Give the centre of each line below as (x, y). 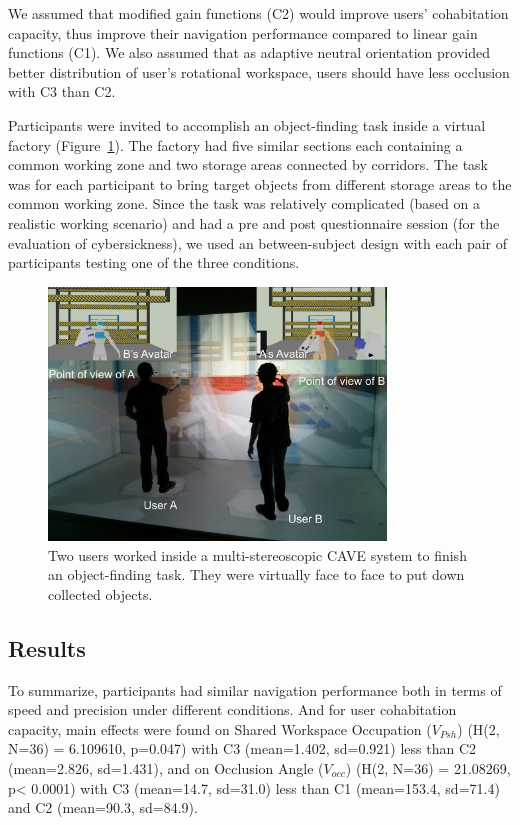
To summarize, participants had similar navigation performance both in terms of (255, 689)
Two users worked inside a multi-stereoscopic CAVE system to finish (257, 554)
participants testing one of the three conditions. (154, 262)
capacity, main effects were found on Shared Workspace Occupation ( (220, 728)
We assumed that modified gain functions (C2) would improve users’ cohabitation (258, 13)
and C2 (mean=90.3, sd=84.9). (103, 807)
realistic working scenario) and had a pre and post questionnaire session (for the (254, 222)
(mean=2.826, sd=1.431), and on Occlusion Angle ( (166, 767)
